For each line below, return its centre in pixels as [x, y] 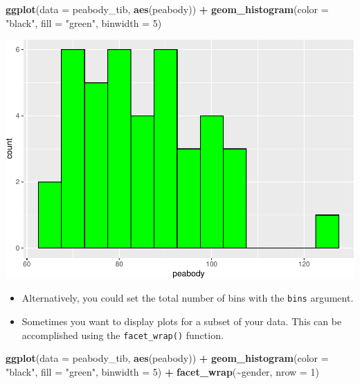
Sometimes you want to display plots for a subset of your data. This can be [182, 321]
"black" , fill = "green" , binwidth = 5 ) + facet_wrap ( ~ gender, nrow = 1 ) [162, 371]
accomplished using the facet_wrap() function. [123, 335]
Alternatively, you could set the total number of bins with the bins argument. [188, 298]
